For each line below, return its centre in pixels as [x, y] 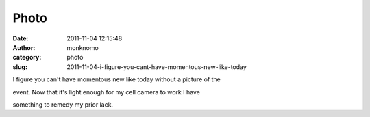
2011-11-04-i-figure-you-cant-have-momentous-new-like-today [157, 67]
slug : [20, 67]
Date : [21, 38]
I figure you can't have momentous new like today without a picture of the [116, 79]
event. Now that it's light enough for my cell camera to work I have [106, 92]
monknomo [83, 47]
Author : [24, 47]
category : [27, 57]
